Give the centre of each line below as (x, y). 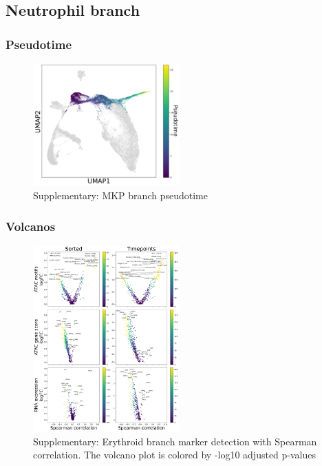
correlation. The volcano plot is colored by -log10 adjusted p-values (175, 455)
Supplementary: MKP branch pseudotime (120, 195)
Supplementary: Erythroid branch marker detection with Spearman (175, 441)
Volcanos (31, 226)
